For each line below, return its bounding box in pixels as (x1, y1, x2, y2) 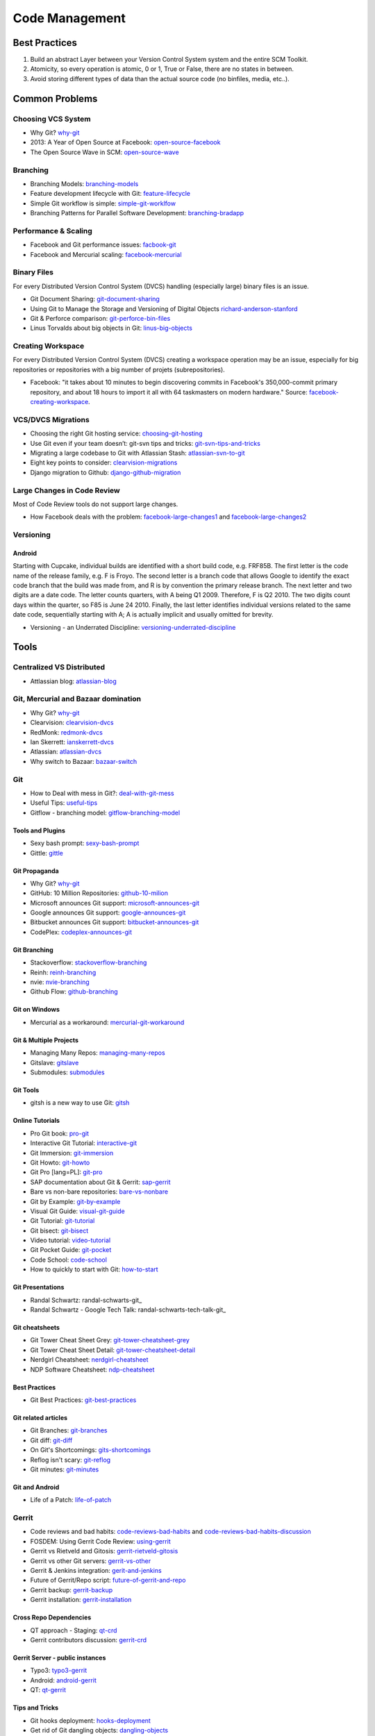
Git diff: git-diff (30, 1436, 73, 1444)
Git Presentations (12, 1283, 65, 1292)
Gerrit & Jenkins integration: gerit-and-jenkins (30, 1567, 162, 1575)
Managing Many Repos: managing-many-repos (30, 1049, 166, 1057)
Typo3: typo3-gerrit (30, 1667, 87, 1675)
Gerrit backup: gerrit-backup (30, 1585, 113, 1594)
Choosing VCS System (12, 114, 91, 124)
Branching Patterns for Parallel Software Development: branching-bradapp (30, 209, 244, 217)
